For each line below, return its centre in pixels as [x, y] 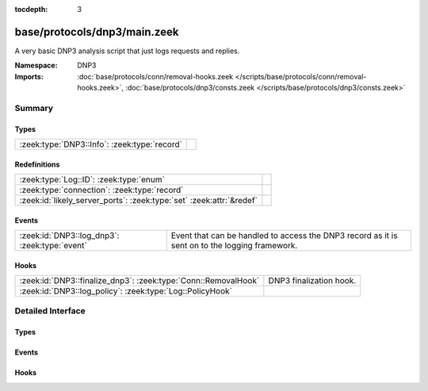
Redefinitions [37, 164]
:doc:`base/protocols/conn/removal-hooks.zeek [155, 76]
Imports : [29, 76]
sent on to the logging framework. [234, 246]
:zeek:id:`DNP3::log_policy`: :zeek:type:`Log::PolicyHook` [126, 291]
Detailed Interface [50, 311]
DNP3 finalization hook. [312, 281]
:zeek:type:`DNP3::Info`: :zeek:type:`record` [101, 144]
